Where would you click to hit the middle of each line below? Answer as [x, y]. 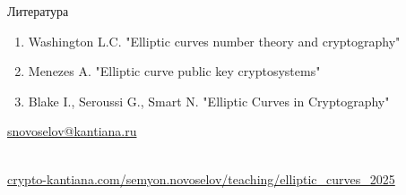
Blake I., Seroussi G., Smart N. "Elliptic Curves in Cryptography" [209, 101]
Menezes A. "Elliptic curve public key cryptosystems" [174, 71]
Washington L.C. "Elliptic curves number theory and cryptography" [214, 41]
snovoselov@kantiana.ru [72, 131]
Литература [38, 11]
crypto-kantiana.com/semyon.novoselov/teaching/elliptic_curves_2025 [201, 178]
